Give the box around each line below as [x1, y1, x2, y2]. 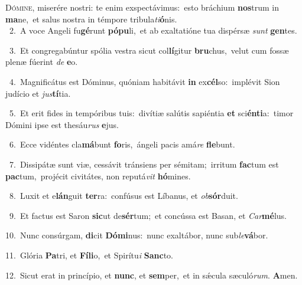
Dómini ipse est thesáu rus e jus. [5, 118, 119, 130]
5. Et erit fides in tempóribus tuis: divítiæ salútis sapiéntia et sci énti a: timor [9, 107, 294, 119]
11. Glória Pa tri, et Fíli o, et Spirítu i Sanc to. [5, 248, 173, 261]
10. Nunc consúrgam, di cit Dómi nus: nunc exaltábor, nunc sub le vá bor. [5, 229, 268, 241]
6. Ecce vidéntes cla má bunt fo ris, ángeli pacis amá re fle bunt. [9, 138, 235, 150]
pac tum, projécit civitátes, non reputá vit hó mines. [5, 169, 191, 182]
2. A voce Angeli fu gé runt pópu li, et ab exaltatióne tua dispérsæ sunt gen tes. [9, 24, 297, 37]
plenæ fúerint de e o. [5, 55, 78, 68]
